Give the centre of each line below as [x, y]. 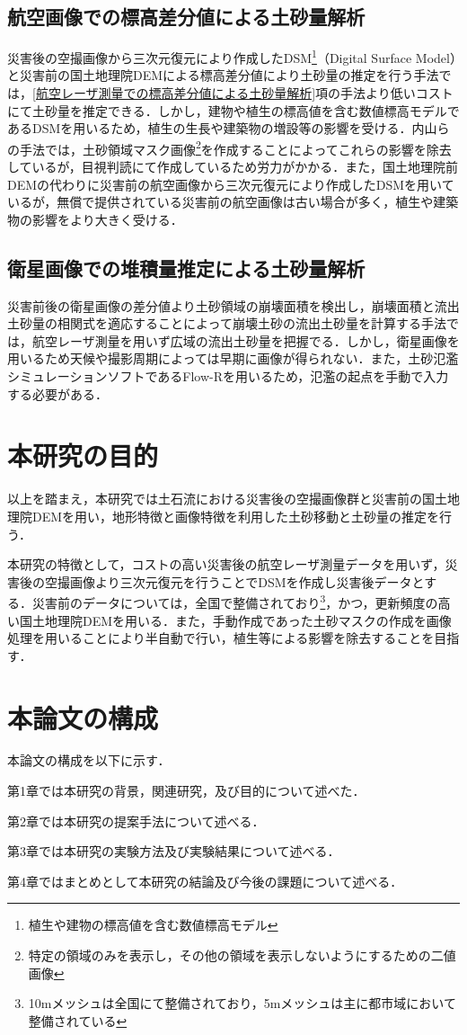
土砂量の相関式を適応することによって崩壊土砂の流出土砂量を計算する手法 [227, 323]
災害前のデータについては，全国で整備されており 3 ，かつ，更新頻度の [235, 601]
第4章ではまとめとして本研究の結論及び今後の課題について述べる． [205, 881]
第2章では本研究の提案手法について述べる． [136, 821]
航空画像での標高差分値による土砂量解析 [186, 17]
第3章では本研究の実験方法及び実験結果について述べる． [174, 851]
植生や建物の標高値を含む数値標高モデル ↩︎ [153, 925]
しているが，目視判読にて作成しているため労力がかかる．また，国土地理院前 [233, 167]
